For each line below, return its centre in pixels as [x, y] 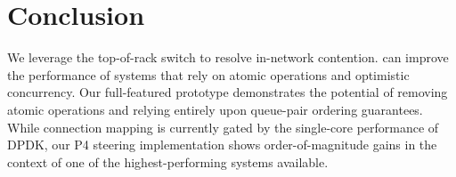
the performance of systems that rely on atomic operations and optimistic [208, 74]
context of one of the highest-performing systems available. [168, 161]
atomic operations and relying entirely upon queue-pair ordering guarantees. [215, 109]
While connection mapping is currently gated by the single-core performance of [223, 127]
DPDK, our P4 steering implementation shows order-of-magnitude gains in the [222, 145]
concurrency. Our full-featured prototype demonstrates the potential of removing [228, 92]
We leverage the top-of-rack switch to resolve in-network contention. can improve [228, 57]
